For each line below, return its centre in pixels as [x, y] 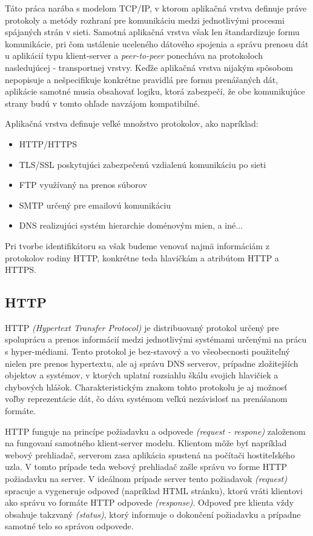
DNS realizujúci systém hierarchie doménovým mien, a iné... [131, 225]
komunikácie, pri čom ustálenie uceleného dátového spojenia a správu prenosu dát [157, 43]
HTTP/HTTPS [48, 143]
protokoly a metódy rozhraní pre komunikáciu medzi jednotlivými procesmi [145, 20]
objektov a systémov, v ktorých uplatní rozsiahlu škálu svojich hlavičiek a [142, 375]
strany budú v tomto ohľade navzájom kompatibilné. [103, 103]
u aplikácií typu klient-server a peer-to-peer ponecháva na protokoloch [134, 55]
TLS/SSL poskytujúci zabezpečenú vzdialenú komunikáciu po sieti [143, 164]
